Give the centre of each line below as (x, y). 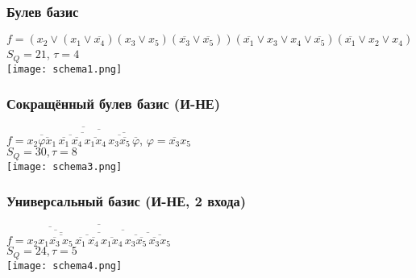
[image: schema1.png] (64, 69)
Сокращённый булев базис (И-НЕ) (114, 104)
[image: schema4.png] (64, 266)
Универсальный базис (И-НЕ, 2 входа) (127, 201)
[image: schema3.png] (64, 166)
